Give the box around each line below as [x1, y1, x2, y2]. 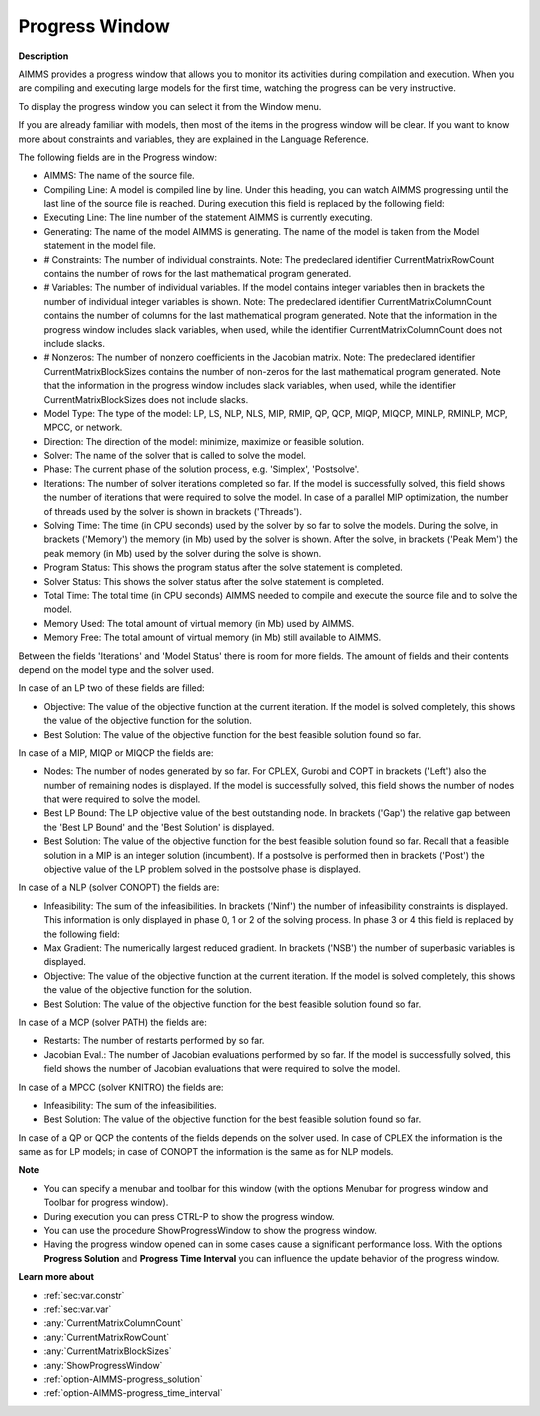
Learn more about [18, 1271, 95, 1283]
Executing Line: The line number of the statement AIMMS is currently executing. [43, 211, 374, 224]
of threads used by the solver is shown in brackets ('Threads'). [43, 505, 302, 517]
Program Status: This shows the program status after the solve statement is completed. [43, 561, 404, 574]
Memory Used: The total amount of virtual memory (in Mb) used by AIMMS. [43, 617, 355, 629]
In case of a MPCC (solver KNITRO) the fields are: [18, 1081, 224, 1093]
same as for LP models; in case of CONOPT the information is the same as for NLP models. [18, 1146, 394, 1158]
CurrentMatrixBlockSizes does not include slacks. [43, 393, 249, 405]
